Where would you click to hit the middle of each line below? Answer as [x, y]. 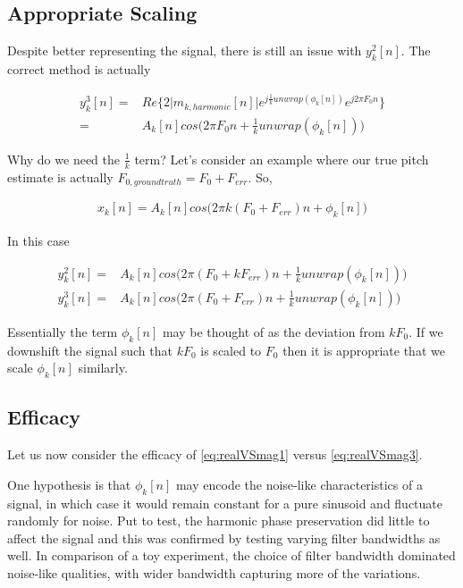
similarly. [103, 368]
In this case [38, 241]
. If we [426, 331]
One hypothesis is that [69, 484]
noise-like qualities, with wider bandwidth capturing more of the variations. [214, 572]
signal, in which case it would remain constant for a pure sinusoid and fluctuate [225, 503]
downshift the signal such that [90, 350]
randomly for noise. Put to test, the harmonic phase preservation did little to [219, 521]
